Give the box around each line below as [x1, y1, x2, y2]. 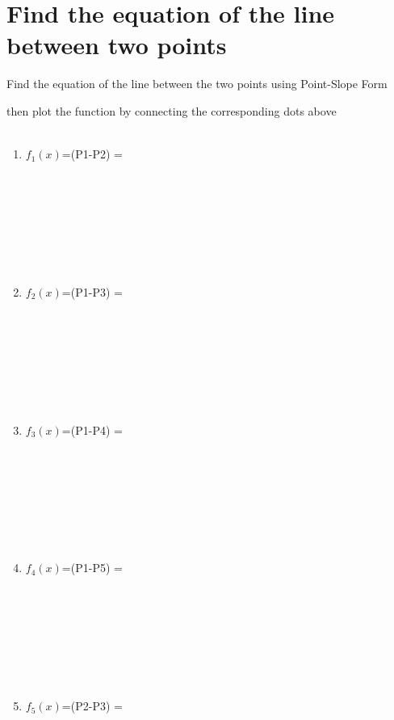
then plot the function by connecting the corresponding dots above [6, 102, 337, 119]
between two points [6, 28, 227, 61]
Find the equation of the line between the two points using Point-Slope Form [6, 75, 388, 92]
